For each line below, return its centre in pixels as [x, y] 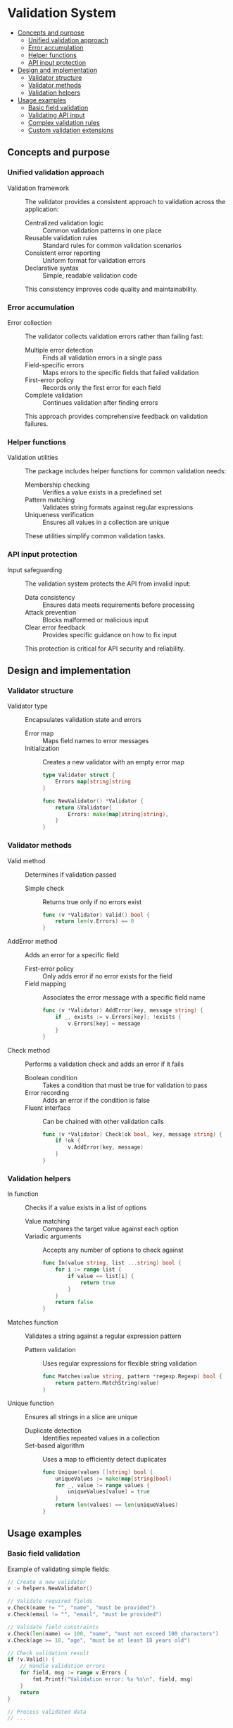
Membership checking [57, 485]
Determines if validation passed [71, 875]
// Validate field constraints [53, 1627]
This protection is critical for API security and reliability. [105, 649]
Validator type [27, 706]
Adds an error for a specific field [72, 955]
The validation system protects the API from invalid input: [108, 584]
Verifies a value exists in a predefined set [102, 492]
